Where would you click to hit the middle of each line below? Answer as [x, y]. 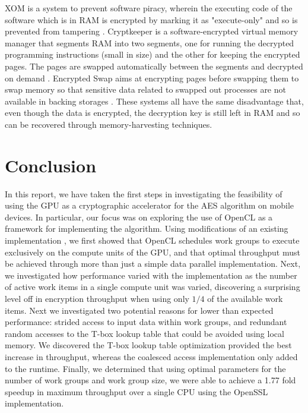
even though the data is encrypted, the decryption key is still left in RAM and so [153, 113]
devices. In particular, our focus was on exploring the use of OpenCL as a [139, 217]
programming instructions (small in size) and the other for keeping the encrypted [153, 54]
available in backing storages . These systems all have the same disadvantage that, [154, 101]
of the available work [245, 298]
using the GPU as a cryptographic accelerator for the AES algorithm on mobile [150, 205]
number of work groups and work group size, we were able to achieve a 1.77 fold [150, 380]
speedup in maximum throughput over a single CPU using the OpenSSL [136, 391]
